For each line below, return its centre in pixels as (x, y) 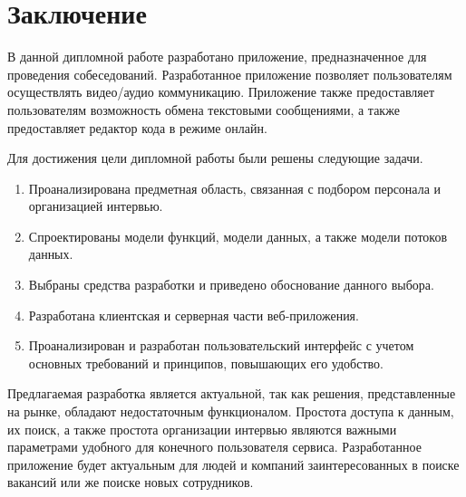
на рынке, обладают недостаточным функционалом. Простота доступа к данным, (231, 411)
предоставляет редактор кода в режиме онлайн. (137, 127)
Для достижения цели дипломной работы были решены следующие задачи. (215, 158)
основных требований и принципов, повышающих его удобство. (206, 363)
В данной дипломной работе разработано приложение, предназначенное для (217, 57)
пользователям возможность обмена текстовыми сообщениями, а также (204, 109)
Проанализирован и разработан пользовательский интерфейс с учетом (221, 345)
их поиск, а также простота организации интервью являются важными (202, 429)
